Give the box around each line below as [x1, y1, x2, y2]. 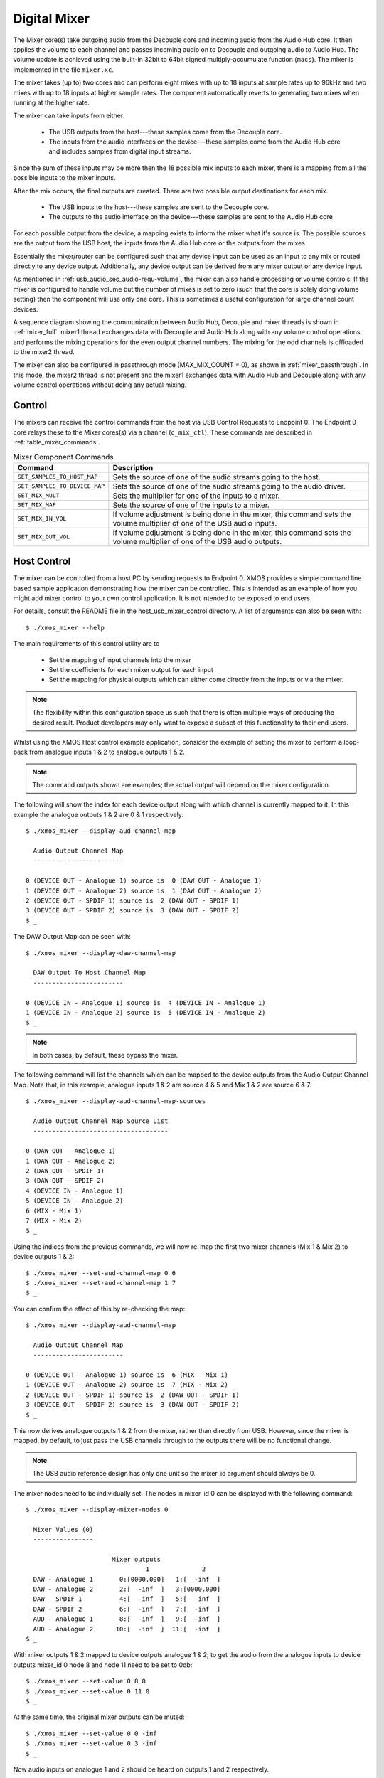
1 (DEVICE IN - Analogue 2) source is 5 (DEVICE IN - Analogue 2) [26, 1008, 266, 1016]
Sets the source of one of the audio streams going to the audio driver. [112, 481, 346, 491]
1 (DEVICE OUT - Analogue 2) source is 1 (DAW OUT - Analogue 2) [26, 886, 262, 895]
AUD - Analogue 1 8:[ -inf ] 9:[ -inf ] [33, 1615, 221, 1623]
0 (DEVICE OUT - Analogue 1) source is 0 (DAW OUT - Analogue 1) [26, 877, 262, 885]
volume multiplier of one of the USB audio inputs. [112, 518, 277, 528]
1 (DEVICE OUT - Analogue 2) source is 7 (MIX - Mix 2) [26, 1380, 229, 1389]
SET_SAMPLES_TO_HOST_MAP [17, 473, 98, 481]
